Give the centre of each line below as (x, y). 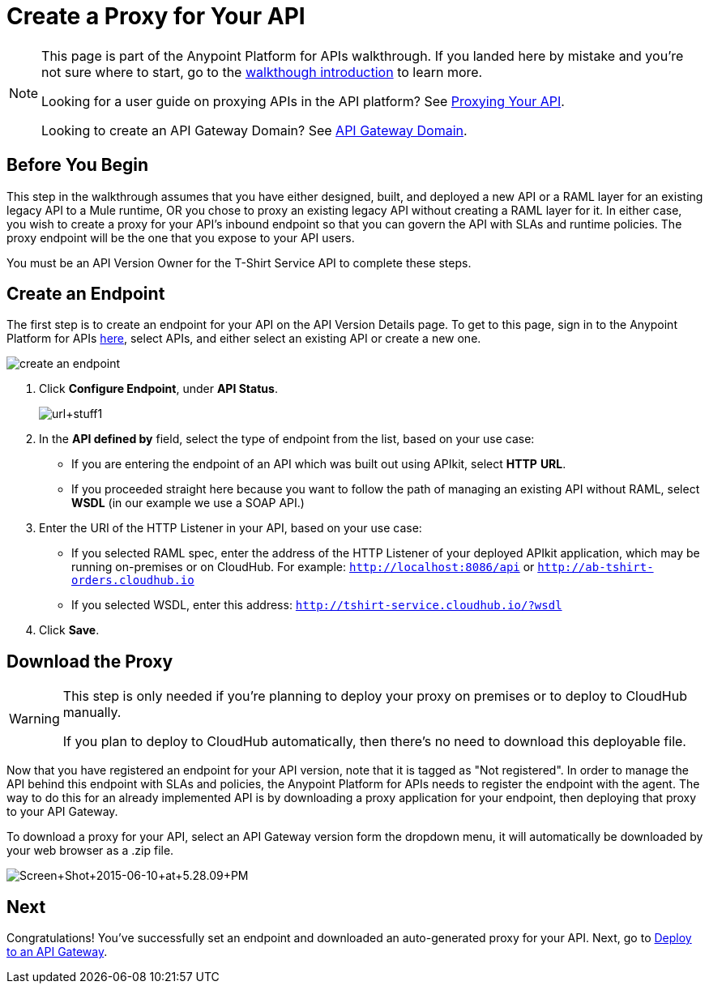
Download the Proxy (90, 661)
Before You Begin (78, 165)
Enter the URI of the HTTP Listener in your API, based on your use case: (231, 528)
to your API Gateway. (62, 812)
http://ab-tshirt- (596, 568)
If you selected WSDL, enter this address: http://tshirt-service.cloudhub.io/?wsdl (317, 605)
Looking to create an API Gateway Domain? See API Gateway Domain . (254, 130)
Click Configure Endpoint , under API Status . (158, 389)
